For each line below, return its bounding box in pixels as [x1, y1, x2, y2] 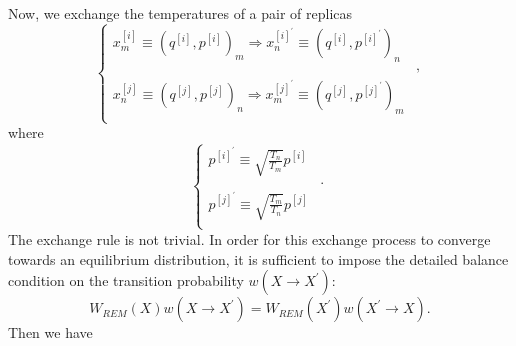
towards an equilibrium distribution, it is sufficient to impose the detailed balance [8, 248, 509, 269]
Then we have [8, 322, 93, 343]
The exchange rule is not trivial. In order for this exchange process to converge [8, 228, 491, 249]
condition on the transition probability [8, 270, 244, 291]
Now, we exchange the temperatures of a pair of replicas [8, 3, 353, 23]
